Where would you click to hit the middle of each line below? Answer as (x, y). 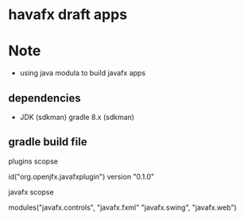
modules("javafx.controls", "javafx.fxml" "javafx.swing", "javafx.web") (122, 207)
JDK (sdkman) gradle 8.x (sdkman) (77, 117)
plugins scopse (33, 161)
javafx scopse (31, 191)
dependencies (45, 98)
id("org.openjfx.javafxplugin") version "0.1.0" (81, 176)
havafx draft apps (68, 15)
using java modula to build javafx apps (82, 73)
